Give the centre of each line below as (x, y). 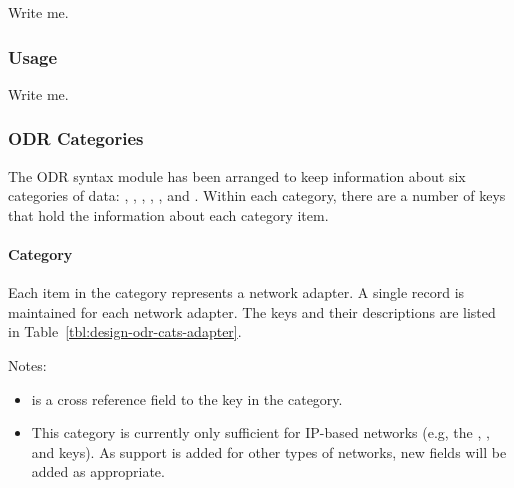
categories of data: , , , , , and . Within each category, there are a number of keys (257, 195)
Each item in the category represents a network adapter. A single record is (236, 292)
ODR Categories (76, 138)
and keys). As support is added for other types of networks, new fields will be (269, 451)
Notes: (27, 364)
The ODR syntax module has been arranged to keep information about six (237, 175)
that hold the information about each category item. (168, 214)
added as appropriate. (98, 471)
